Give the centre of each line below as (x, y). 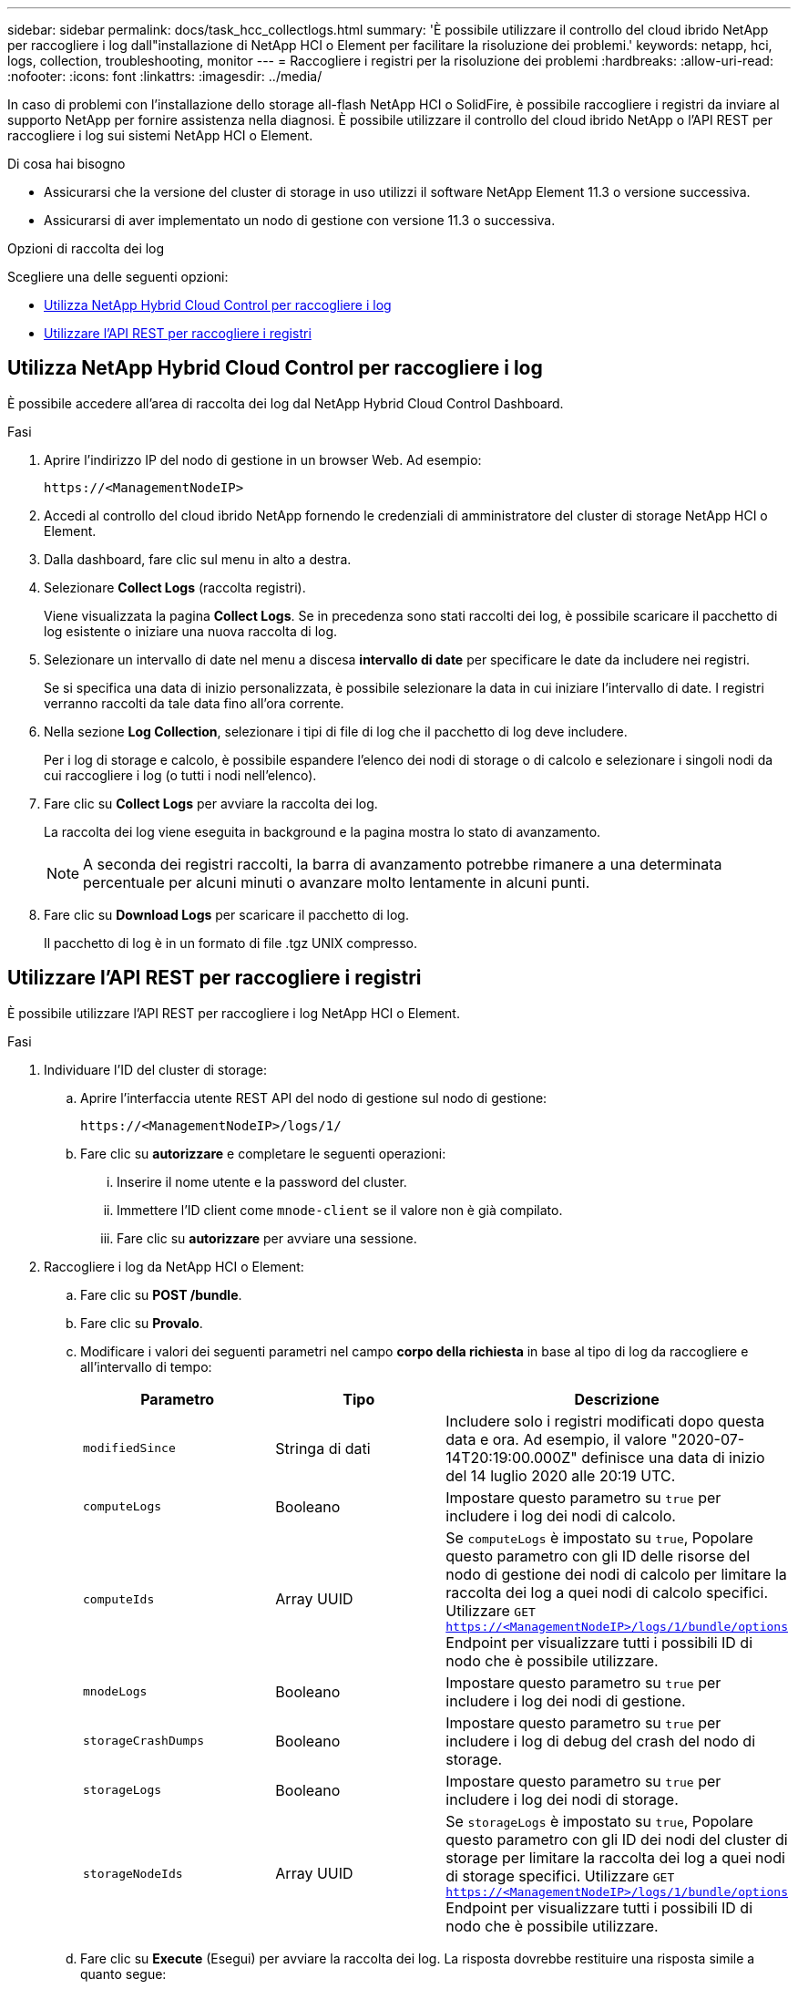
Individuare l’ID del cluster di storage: (155, 1069)
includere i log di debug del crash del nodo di (600, 1741)
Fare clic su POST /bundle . (161, 1294)
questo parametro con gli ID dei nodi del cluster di (617, 1839)
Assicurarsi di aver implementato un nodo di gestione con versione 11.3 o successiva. (300, 220)
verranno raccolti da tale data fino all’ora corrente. (194, 703)
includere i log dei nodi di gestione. (566, 1700)
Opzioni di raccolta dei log (86, 248)
